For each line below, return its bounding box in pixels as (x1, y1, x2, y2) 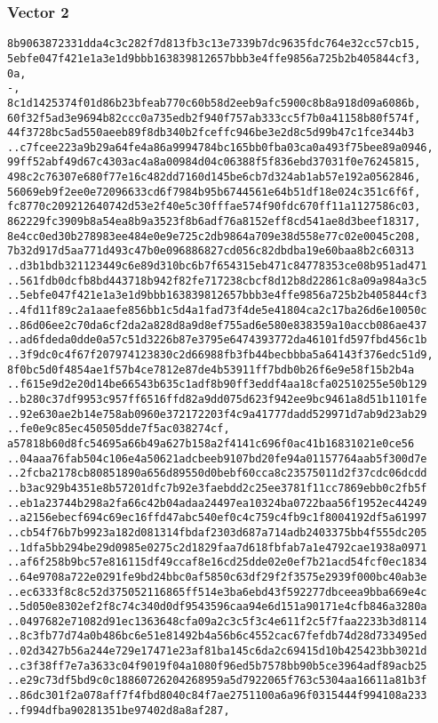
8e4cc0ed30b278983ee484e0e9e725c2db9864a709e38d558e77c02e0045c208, (7, 229, 421, 243)
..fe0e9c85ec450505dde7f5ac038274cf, (7, 422, 230, 436)
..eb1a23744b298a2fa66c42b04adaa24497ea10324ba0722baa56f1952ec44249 (7, 496, 427, 510)
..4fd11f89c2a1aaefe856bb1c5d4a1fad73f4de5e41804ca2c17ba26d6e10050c (7, 304, 427, 317)
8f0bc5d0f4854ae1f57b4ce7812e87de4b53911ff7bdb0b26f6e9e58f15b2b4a (7, 363, 415, 376)
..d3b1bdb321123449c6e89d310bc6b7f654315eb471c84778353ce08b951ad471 (7, 260, 427, 273)
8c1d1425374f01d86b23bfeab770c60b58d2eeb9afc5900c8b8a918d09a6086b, (7, 96, 421, 109)
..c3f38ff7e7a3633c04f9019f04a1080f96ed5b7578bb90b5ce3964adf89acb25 (7, 659, 427, 672)
